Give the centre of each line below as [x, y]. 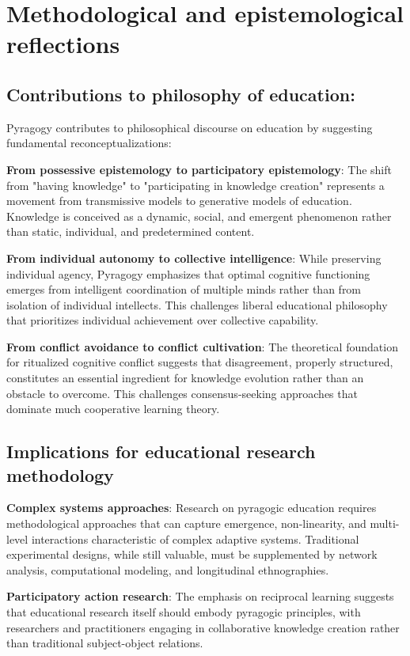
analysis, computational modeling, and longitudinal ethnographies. [168, 569]
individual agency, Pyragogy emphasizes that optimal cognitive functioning [188, 273]
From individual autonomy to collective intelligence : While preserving [194, 258]
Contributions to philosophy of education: [181, 94]
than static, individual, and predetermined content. [131, 231]
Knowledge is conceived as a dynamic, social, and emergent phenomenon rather [199, 216]
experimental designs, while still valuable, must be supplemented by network [192, 554]
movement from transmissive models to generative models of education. [179, 201]
